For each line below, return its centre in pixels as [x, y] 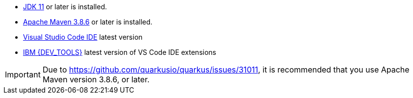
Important [23, 74]
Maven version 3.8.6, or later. [96, 79]
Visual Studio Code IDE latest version [83, 37]
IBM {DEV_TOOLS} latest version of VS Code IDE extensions [120, 52]
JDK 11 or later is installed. [65, 7]
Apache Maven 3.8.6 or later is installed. [88, 22]
